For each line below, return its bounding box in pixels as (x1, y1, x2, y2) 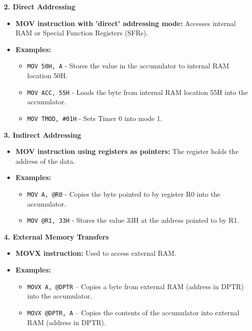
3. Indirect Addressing (4, 129, 81, 140)
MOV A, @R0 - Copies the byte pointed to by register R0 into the (27, 188, 221, 199)
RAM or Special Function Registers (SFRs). (15, 28, 148, 38)
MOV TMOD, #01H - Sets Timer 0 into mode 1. (27, 113, 163, 123)
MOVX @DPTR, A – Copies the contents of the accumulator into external (27, 307, 240, 317)
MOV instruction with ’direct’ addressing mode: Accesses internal (15, 18, 236, 28)
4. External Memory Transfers (4, 231, 109, 241)
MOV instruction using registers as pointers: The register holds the (15, 146, 239, 156)
